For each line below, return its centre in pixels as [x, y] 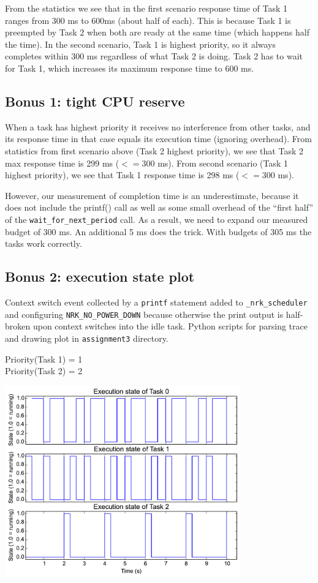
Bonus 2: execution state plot [100, 276]
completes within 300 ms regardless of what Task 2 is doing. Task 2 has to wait [154, 56]
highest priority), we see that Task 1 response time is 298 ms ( [122, 175]
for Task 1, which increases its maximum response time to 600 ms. [130, 68]
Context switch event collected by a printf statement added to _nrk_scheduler [156, 302]
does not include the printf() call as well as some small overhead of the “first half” [159, 207]
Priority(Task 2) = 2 [44, 371]
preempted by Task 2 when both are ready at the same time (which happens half [157, 32]
